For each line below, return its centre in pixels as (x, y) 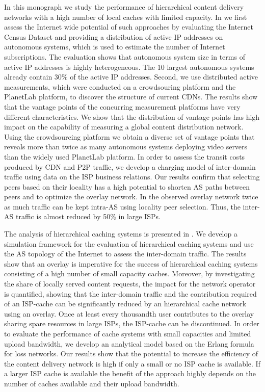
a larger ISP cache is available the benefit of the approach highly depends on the (130, 373)
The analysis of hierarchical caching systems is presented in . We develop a (121, 234)
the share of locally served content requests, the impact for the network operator (130, 284)
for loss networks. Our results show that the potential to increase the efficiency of (131, 354)
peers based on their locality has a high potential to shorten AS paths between (127, 186)
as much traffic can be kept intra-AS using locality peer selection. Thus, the (122, 206)
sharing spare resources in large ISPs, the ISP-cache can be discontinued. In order (132, 323)
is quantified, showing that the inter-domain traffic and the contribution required (130, 293)
